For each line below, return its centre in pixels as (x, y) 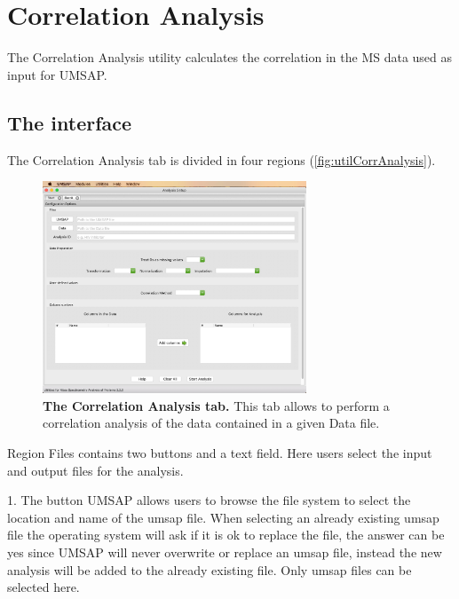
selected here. (44, 587)
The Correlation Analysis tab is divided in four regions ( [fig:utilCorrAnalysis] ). (222, 159)
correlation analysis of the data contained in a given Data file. (211, 423)
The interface (70, 122)
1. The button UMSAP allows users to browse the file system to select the (209, 500)
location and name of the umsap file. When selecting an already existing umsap (223, 517)
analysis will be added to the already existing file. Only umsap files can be (210, 569)
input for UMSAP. (57, 74)
